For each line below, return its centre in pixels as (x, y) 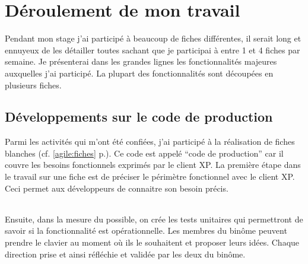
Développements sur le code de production (139, 117)
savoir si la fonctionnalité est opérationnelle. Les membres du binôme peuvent (146, 230)
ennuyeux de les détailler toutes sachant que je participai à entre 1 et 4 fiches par (153, 50)
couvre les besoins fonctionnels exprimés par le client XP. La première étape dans (153, 165)
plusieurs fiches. (33, 85)
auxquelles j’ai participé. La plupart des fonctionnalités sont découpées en (139, 73)
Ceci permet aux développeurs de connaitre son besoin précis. (117, 188)
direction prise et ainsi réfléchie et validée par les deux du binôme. (125, 254)
